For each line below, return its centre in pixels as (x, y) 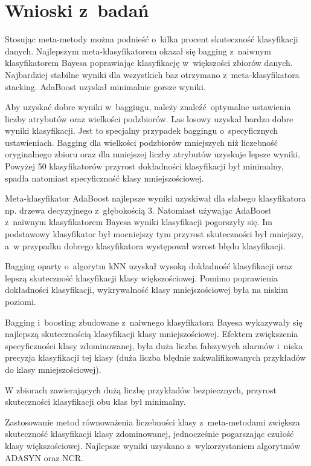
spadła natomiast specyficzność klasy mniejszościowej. (104, 178)
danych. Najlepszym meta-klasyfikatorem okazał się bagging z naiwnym (138, 51)
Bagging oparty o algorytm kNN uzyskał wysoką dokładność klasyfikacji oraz (149, 266)
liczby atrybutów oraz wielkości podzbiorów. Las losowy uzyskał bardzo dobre (149, 118)
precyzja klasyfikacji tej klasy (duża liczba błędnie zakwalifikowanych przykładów (155, 357)
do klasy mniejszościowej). (53, 369)
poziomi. (21, 301)
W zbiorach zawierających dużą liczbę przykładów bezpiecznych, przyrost (141, 389)
